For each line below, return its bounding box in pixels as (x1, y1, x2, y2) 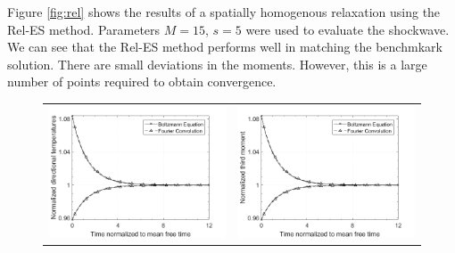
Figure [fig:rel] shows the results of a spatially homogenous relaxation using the (7, 3, 441, 20)
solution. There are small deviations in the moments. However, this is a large (7, 54, 427, 73)
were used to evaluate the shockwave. (245, 20, 450, 38)
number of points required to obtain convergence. (7, 72, 277, 91)
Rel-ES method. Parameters (7, 20, 161, 38)
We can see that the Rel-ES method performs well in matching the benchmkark (7, 37, 443, 56)
